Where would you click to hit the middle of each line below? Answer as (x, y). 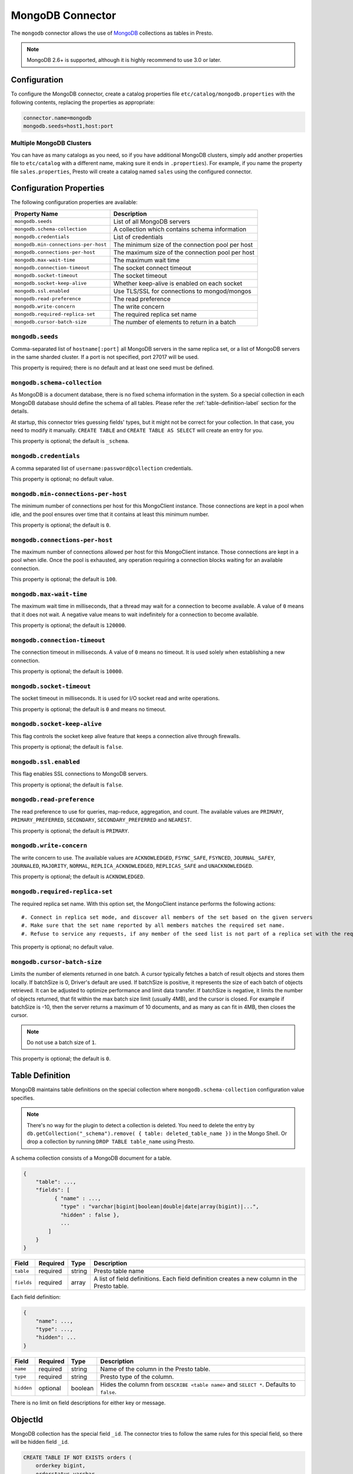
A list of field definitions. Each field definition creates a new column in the (195, 1279)
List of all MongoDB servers (152, 221)
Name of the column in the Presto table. (155, 1369)
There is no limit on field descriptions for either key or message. (88, 1403)
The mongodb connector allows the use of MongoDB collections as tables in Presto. (112, 33)
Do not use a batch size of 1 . (61, 1042)
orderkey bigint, (61, 1466)
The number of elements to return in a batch (175, 322)
